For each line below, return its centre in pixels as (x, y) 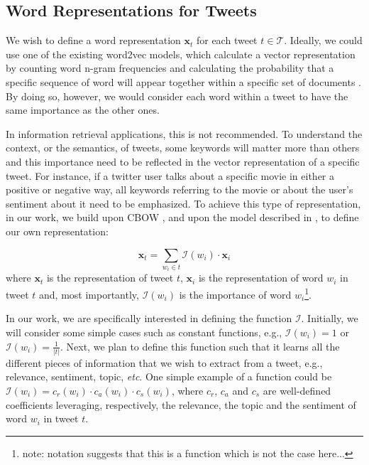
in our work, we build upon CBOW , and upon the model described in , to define (182, 217)
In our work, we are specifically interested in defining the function (149, 318)
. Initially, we (330, 318)
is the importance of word (235, 294)
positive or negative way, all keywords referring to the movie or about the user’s (180, 189)
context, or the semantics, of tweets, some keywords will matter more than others (183, 148)
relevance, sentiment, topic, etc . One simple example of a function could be (169, 376)
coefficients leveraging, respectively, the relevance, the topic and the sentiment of (181, 404)
